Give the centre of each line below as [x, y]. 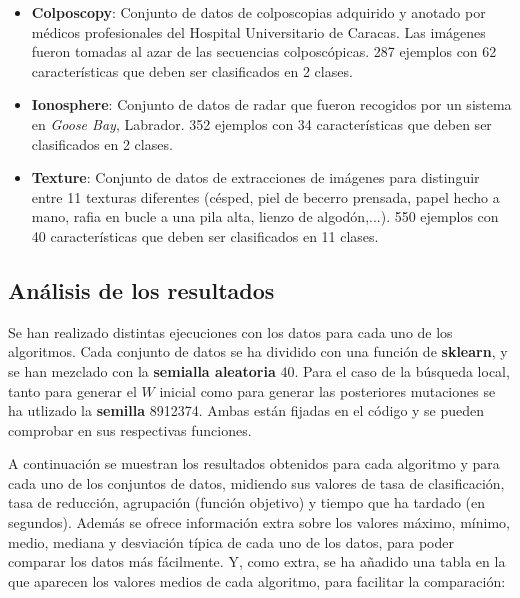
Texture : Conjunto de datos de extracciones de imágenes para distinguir [255, 177]
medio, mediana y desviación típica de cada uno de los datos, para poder [231, 541]
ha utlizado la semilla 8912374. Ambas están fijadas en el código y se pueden [246, 410]
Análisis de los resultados [141, 289]
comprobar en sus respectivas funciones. [130, 429]
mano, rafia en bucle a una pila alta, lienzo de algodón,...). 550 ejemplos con [265, 216]
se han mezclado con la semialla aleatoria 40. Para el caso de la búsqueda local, [259, 370]
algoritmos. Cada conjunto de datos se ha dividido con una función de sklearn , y [258, 351]
